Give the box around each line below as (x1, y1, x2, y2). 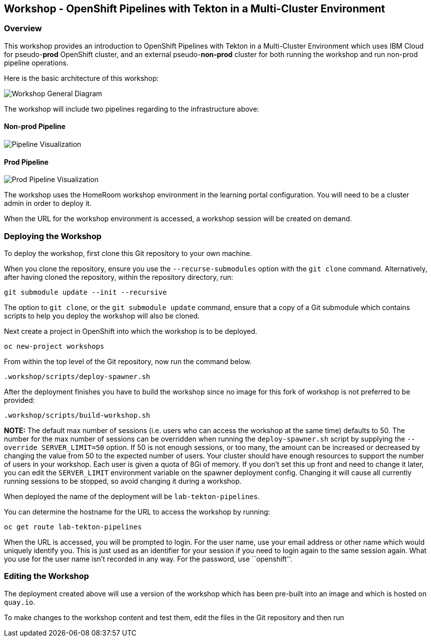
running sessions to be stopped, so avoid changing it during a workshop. (4, 476, 242, 485)
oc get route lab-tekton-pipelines (4, 522, 142, 531)
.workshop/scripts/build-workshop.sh (4, 411, 151, 419)
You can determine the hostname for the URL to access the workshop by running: (4, 507, 270, 516)
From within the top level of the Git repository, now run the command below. (4, 357, 252, 366)
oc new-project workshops (4, 342, 105, 350)
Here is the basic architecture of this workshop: (4, 73, 159, 82)
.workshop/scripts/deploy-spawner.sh (4, 372, 151, 381)
